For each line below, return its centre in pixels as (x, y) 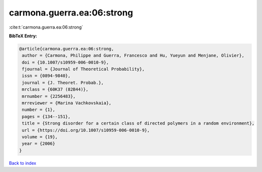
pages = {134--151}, (46, 117)
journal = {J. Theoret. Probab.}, (63, 83)
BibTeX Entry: (23, 36)
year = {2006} (39, 144)
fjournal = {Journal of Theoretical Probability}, (83, 69)
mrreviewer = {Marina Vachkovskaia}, (67, 103)
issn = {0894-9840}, (46, 76)
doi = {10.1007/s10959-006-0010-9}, (65, 62)
